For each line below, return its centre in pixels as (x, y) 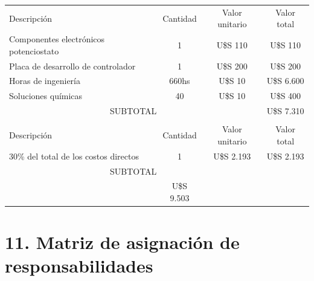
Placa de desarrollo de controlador (72, 66)
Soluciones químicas (46, 96)
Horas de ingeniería (45, 81)
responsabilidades (79, 266)
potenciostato (34, 50)
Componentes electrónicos (57, 39)
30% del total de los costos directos (74, 156)
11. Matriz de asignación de (122, 242)
